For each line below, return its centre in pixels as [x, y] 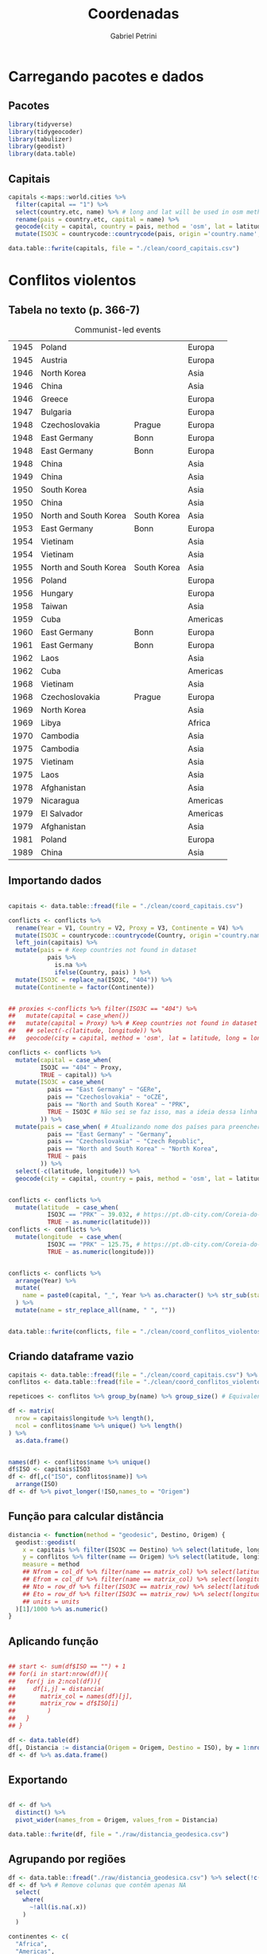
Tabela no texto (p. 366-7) [74, 310]
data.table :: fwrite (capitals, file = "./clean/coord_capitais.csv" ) [124, 249]
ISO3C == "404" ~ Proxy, [81, 1067]
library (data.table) [43, 154]
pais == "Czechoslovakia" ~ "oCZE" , [108, 1097]
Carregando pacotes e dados [106, 76]
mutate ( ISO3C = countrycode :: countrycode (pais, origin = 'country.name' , [138, 234]
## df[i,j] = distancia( [56, 1689]
